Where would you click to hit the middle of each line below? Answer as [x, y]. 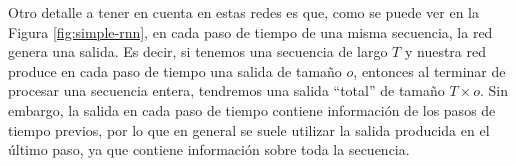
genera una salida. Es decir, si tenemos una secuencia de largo [198, 51]
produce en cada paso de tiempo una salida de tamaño [175, 70]
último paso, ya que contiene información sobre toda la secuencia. [209, 149]
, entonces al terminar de [429, 70]
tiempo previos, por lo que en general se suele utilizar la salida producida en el [249, 129]
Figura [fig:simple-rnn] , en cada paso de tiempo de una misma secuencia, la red [250, 31]
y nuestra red [445, 51]
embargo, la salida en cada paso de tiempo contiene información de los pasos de [252, 109]
